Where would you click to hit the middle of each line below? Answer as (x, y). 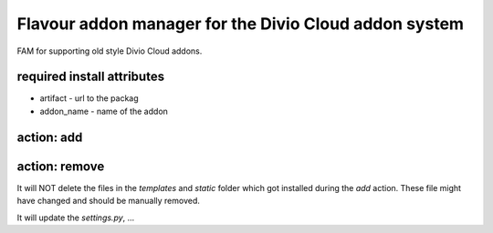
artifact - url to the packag (89, 98)
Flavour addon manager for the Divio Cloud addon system (241, 24)
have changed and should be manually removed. (108, 201)
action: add (50, 137)
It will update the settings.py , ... (76, 218)
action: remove (61, 166)
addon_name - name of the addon (104, 111)
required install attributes (90, 77)
